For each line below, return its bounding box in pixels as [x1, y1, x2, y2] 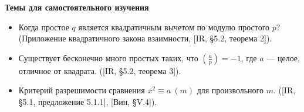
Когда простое [18, 20, 69, 33]
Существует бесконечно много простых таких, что [18, 51, 198, 64]
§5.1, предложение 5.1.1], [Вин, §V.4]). [18, 95, 157, 107]
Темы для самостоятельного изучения [5, 1, 149, 13]
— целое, [266, 51, 300, 64]
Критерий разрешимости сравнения [18, 84, 145, 96]
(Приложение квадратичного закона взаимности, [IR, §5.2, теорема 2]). [18, 32, 272, 44]
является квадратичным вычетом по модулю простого [78, 20, 270, 33]
